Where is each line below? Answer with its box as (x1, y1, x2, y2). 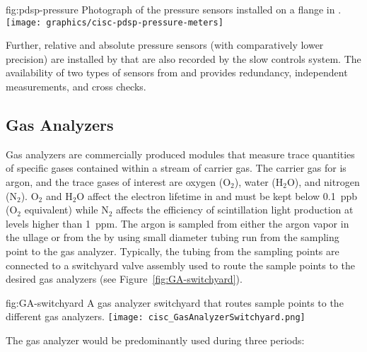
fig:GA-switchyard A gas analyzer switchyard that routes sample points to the (6, 295, 344, 310)
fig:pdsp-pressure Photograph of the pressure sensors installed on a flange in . (6, 2, 342, 16)
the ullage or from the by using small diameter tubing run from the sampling (6, 230, 339, 245)
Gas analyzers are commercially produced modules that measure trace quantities (6, 146, 355, 161)
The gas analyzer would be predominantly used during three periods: (6, 333, 305, 348)
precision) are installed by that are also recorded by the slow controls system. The (6, 51, 361, 66)
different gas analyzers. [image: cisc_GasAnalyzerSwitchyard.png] (6, 309, 305, 324)
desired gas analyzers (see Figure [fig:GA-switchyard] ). (6, 271, 243, 286)
